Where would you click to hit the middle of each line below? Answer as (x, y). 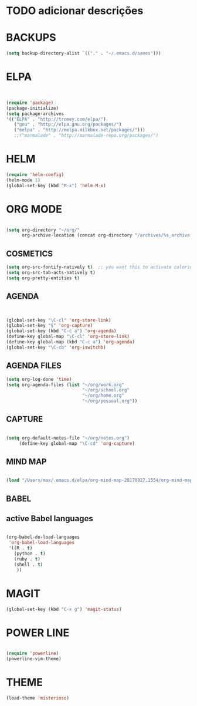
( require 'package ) (30, 103)
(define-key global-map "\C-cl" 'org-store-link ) (68, 337)
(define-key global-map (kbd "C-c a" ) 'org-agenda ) (70, 342)
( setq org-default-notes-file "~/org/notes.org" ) (68, 438)
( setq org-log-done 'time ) (39, 379)
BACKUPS (31, 38)
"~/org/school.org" (106, 390)
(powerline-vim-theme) (34, 659)
